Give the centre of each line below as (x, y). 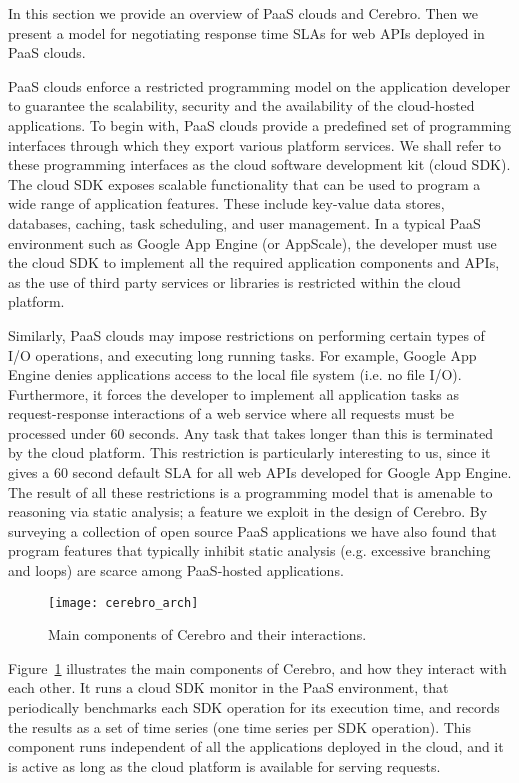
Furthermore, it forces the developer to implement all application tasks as (234, 393)
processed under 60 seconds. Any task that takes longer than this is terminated (250, 432)
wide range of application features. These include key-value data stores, (226, 203)
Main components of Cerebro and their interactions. (207, 634)
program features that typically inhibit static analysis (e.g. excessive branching (249, 550)
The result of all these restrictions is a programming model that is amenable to (250, 491)
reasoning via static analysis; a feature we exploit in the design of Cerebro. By (248, 511)
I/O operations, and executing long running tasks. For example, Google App (242, 354)
